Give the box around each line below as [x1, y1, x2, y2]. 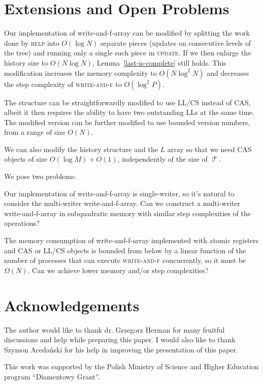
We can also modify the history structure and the [4, 143, 158, 154]
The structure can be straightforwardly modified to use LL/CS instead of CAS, [4, 97, 251, 107]
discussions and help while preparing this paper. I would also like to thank [4, 334, 236, 345]
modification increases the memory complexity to [4, 67, 157, 78]
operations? [4, 218, 40, 228]
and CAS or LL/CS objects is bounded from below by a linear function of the [4, 245, 246, 255]
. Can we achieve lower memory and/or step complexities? [27, 264, 209, 275]
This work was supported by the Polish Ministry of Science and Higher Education [4, 361, 259, 372]
